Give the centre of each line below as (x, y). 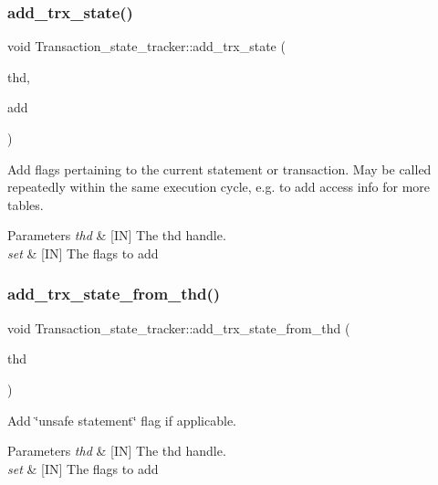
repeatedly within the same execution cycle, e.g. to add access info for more (219, 187)
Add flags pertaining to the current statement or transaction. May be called (219, 169)
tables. (26, 204)
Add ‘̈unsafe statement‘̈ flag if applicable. (122, 420)
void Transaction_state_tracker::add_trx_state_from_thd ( (179, 327)
